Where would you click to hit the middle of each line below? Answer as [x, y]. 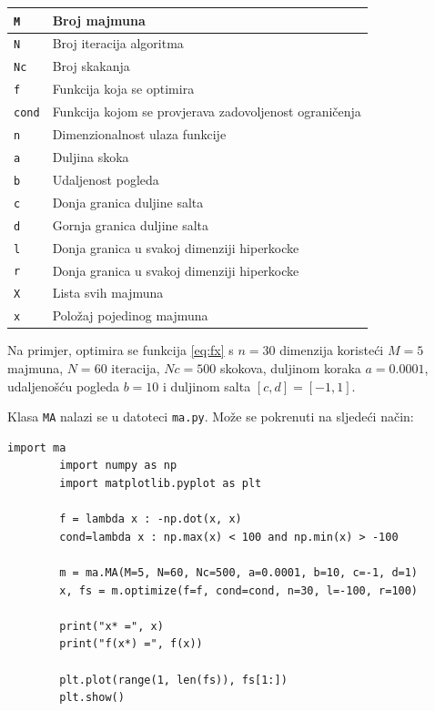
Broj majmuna [99, 20]
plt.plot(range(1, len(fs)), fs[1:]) [173, 680]
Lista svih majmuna [108, 293]
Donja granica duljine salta [128, 202]
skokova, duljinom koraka [290, 368]
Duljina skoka [91, 156]
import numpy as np [118, 466]
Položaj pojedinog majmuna [130, 315]
